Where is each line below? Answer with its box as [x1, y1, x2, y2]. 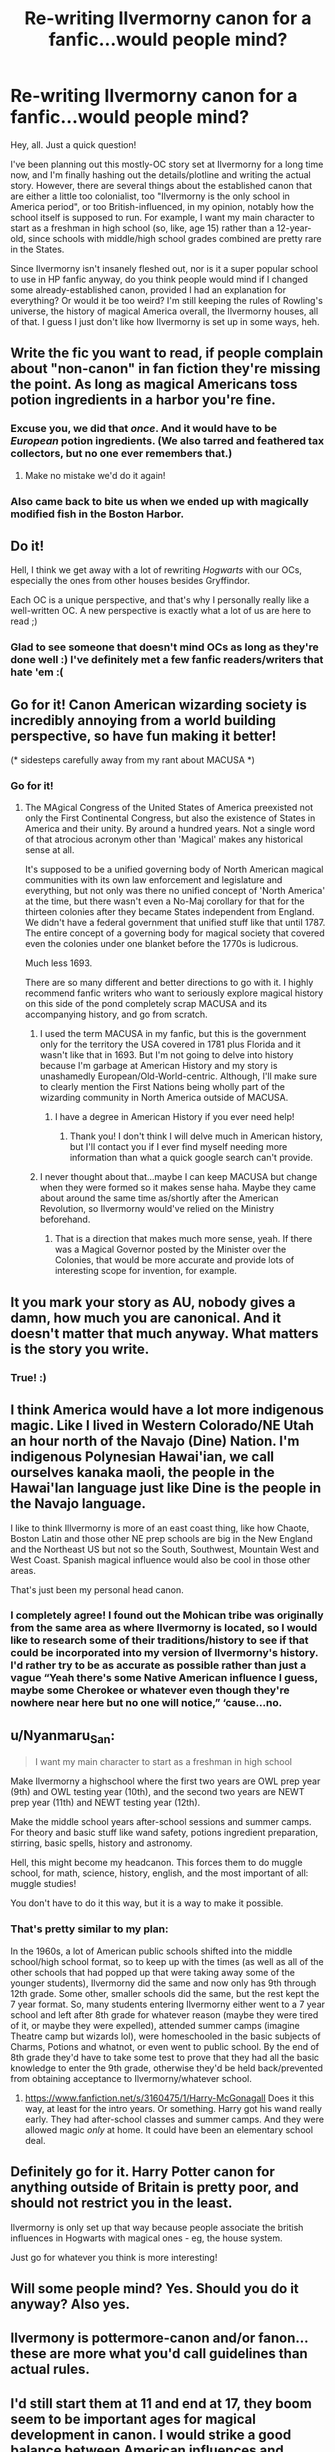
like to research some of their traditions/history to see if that [10, 1633, 309, 1647]
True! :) [10, 1370, 47, 1384]
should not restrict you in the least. [10, 2195, 233, 2212]
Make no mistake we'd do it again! [24, 469, 166, 481]
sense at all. [24, 844, 75, 856]
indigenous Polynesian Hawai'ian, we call [10, 1448, 275, 1466]
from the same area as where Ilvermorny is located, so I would [10, 1621, 318, 1635]
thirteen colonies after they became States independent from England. [24, 906, 315, 918]
